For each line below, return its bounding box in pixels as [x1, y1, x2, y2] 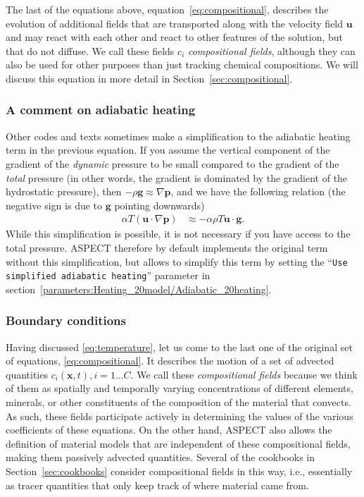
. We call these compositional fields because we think [130, 367, 358, 381]
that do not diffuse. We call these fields [6, 43, 175, 58]
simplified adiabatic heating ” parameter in [6, 268, 211, 283]
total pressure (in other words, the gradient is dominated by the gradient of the [6, 170, 348, 185]
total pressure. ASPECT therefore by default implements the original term [6, 240, 328, 254]
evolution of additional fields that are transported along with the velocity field [6, 16, 344, 30]
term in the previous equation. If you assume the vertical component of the [6, 142, 330, 157]
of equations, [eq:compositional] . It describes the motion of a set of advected [6, 353, 334, 368]
